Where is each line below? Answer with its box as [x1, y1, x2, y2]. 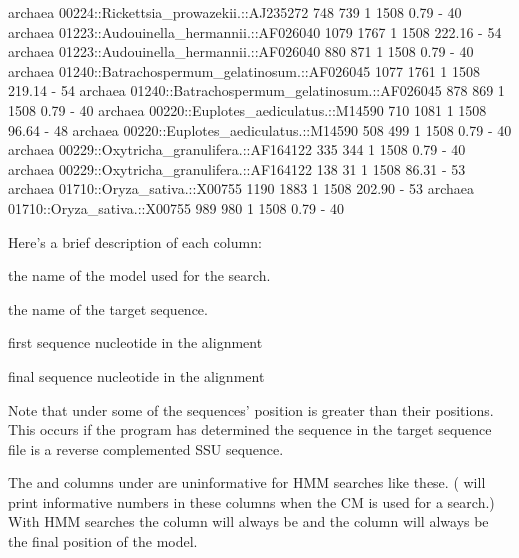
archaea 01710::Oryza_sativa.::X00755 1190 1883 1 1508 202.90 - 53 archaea [8, 178, 475, 199]
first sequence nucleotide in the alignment [8, 332, 263, 353]
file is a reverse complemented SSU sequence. [8, 438, 284, 459]
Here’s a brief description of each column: [8, 231, 262, 252]
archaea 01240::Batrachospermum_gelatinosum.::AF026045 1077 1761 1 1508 [8, 60, 480, 81]
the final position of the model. [8, 531, 198, 552]
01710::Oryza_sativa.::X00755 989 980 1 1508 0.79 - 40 [8, 197, 345, 218]
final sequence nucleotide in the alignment [8, 365, 265, 386]
